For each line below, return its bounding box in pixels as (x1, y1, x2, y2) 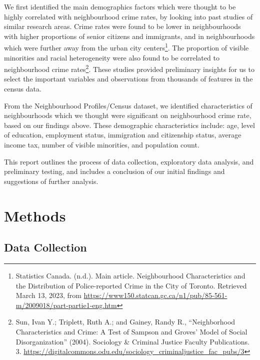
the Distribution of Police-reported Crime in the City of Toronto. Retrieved (15, 280, 247, 290)
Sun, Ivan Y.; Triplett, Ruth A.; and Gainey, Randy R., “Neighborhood (15, 316, 235, 327)
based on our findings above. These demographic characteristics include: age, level (4, 119, 255, 130)
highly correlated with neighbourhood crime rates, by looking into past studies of (4, 11, 253, 21)
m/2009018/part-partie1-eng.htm (15, 299, 117, 310)
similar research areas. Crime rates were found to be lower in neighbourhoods (4, 21, 241, 31)
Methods (4, 205, 66, 225)
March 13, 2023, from (15, 290, 81, 300)
